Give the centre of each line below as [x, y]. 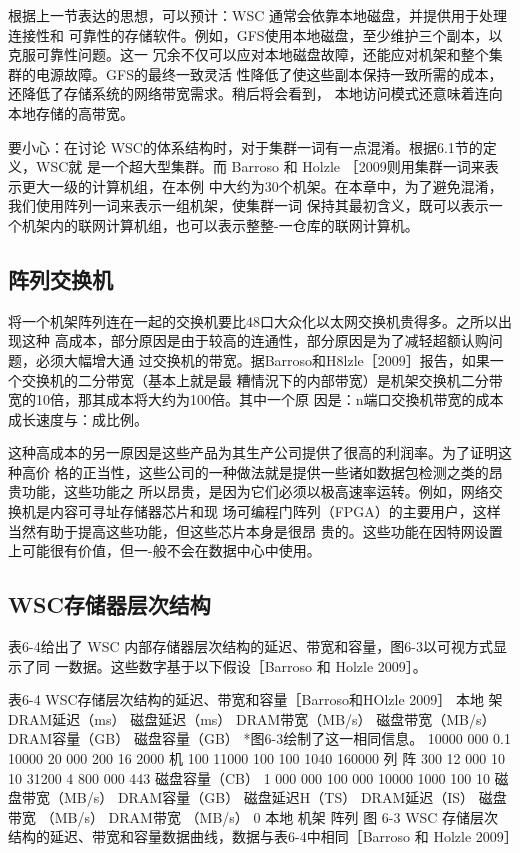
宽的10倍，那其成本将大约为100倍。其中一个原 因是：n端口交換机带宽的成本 [256, 399]
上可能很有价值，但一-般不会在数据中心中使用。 [164, 550]
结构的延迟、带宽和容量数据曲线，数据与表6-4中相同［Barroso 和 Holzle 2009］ [263, 836]
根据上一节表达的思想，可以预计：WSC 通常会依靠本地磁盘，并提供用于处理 [257, 15]
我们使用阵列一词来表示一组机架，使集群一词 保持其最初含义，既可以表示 [248, 205]
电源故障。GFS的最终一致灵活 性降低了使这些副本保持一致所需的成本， [269, 73]
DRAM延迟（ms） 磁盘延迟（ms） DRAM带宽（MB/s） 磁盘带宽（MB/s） [252, 718]
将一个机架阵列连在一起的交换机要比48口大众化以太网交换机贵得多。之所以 [253, 320]
